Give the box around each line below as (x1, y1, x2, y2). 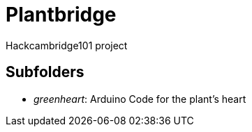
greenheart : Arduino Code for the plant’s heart (34, 92, 246, 105)
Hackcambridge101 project (6, 39, 128, 51)
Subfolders (6, 63, 84, 81)
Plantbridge (6, 3, 117, 26)
